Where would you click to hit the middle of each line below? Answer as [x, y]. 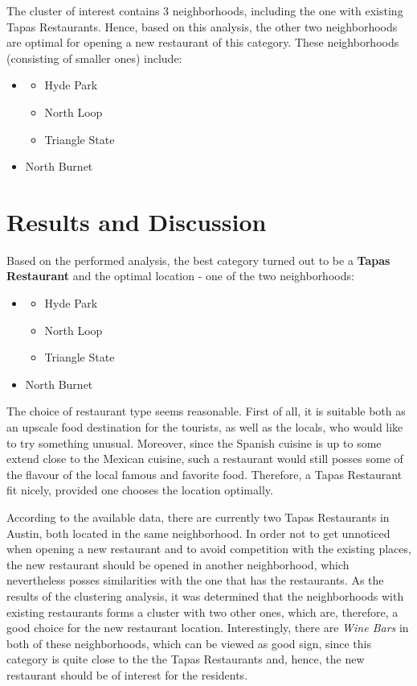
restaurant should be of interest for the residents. [127, 674]
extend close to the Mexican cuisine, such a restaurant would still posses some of [205, 459]
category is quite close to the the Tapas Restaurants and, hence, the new [186, 659]
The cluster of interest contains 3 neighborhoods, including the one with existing [205, 10]
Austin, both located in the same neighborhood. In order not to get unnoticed [198, 533]
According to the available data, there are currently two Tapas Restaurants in [198, 517]
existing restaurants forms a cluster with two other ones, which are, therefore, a [202, 612]
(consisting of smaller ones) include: [94, 58]
